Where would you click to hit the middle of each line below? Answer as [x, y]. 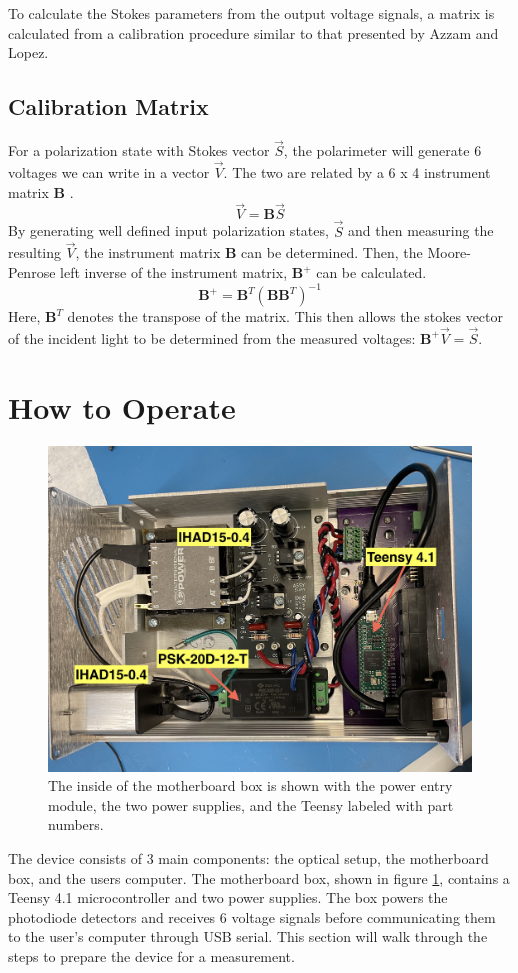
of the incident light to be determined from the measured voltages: [212, 337]
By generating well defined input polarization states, [168, 230]
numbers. [76, 824]
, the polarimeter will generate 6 [382, 150]
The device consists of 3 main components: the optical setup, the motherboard [248, 857]
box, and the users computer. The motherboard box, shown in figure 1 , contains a [259, 877]
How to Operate [122, 406]
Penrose [32, 272]
